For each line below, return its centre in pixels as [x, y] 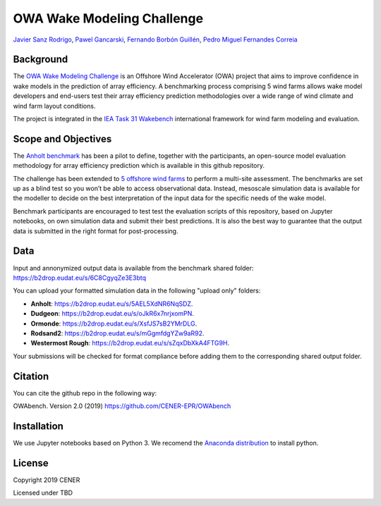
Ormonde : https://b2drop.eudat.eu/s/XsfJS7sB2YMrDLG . [114, 323]
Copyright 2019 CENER [47, 480]
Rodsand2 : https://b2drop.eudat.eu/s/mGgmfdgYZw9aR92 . [117, 333]
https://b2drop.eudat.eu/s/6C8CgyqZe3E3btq [79, 278]
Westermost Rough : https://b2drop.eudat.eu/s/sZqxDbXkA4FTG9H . [130, 343]
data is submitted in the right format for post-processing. [96, 231]
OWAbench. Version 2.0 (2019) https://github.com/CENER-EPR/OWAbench [122, 406]
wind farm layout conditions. [54, 106]
